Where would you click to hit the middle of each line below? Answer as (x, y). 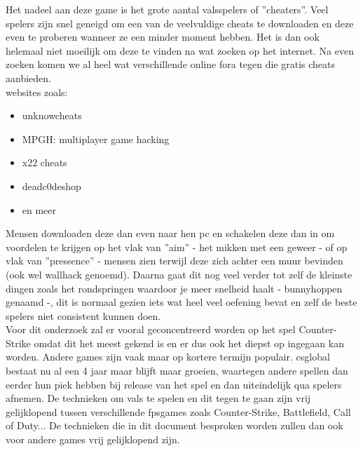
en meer (39, 209)
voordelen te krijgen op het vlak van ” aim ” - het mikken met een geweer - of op (177, 247)
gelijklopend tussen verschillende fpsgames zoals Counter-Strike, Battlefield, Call (178, 411)
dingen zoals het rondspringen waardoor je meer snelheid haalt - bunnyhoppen (174, 288)
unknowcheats (52, 115)
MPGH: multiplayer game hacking (96, 139)
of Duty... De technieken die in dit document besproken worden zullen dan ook (174, 425)
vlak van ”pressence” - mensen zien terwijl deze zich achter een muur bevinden (174, 261)
